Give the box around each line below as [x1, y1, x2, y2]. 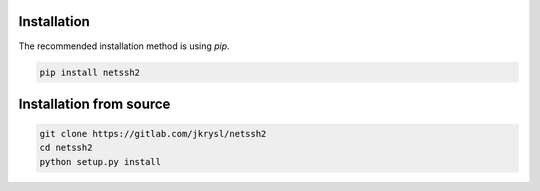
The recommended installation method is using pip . [18, 40, 230, 52]
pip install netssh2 [39, 66, 140, 78]
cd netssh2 [39, 142, 93, 154]
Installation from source [18, 95, 171, 112]
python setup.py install [39, 156, 162, 167]
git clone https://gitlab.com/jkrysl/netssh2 [39, 128, 267, 140]
